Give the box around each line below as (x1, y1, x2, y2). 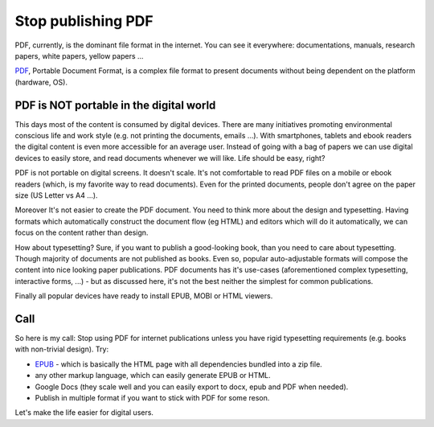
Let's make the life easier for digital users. (14, 408, 154, 417)
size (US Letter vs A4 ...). (14, 190, 98, 200)
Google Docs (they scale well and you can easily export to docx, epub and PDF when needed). (35, 382, 349, 392)
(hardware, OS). (14, 77, 68, 87)
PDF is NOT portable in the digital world (14, 98, 216, 112)
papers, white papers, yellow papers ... (14, 51, 144, 60)
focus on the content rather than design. (14, 228, 149, 237)
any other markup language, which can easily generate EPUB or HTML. (35, 371, 271, 380)
